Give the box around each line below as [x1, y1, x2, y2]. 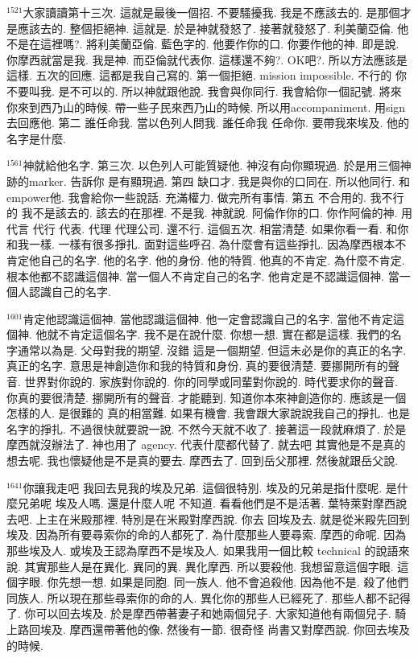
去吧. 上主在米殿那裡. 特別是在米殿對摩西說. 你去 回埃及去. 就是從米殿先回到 [6, 510, 410, 527]
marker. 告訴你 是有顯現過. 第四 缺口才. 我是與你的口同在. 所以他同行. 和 [28, 172, 410, 189]
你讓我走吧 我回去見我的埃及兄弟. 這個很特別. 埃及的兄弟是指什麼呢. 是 [23, 479, 397, 496]
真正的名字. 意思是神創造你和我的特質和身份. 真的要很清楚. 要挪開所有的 [6, 357, 388, 374]
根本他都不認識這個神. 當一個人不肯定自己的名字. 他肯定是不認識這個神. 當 [6, 267, 399, 284]
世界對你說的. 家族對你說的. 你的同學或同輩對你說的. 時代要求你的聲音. [24, 373, 399, 390]
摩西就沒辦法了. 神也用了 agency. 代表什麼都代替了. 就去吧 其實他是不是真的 [6, 436, 406, 453]
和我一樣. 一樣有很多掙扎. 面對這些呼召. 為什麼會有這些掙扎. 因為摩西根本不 [6, 236, 407, 253]
